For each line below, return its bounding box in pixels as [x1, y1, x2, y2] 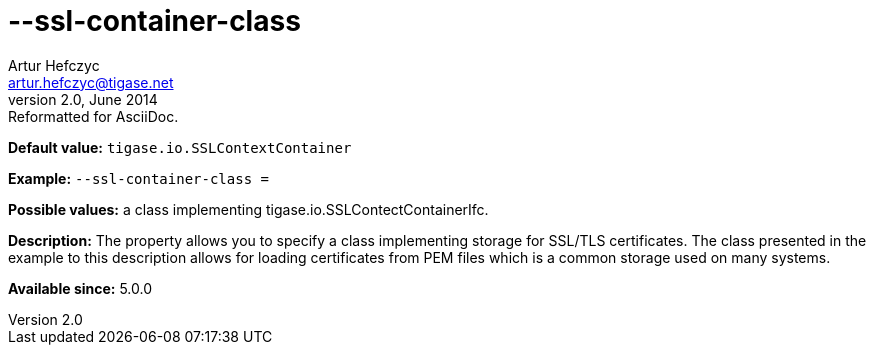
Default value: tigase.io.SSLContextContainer [8, 138, 352, 156]
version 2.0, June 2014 [8, 90, 158, 108]
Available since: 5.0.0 [8, 279, 153, 297]
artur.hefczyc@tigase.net [8, 73, 174, 91]
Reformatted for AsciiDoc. [8, 107, 179, 125]
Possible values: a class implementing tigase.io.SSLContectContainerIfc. [8, 200, 489, 218]
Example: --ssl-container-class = [8, 169, 269, 187]
